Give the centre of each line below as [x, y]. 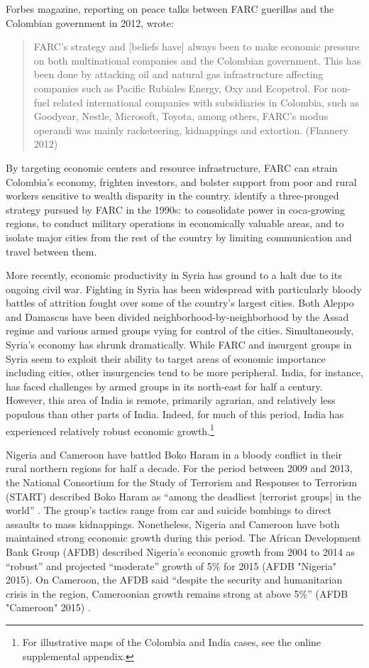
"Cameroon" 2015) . [48, 607]
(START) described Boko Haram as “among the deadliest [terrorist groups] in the [183, 496]
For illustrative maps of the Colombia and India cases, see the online [172, 642]
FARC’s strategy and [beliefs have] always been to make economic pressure [197, 46]
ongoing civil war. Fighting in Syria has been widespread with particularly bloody [184, 289]
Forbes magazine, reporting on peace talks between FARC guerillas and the [170, 9]
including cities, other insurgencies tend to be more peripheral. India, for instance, [184, 372]
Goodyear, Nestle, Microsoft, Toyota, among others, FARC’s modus [181, 116]
